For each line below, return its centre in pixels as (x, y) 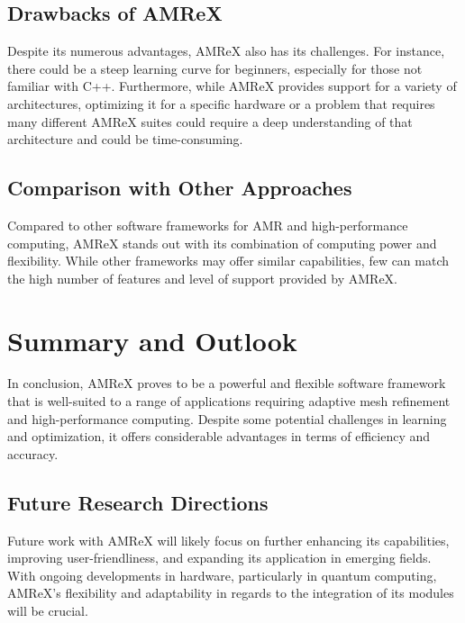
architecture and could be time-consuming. (125, 139)
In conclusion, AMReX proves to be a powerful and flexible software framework (227, 383)
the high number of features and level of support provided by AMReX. (202, 278)
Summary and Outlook (152, 340)
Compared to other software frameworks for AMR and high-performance (208, 225)
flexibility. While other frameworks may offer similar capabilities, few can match (228, 261)
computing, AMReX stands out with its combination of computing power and (222, 243)
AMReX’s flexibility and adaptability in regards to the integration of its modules (231, 593)
